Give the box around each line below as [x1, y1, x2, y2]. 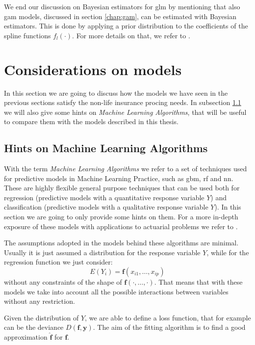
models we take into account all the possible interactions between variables [4, 286, 229, 296]
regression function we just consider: [4, 257, 113, 267]
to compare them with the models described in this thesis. [4, 116, 178, 127]
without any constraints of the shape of [4, 277, 122, 287]
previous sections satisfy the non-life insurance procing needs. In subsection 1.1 [4, 97, 241, 107]
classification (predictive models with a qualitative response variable [4, 202, 208, 212]
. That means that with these [154, 277, 243, 287]
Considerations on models [4, 59, 182, 79]
